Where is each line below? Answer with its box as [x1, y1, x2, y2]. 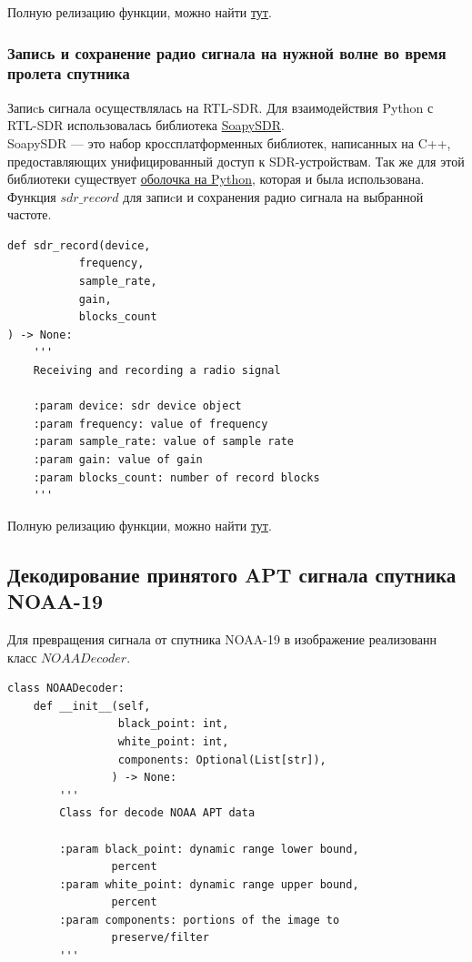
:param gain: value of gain [33, 453, 203, 467]
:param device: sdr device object [33, 400, 242, 413]
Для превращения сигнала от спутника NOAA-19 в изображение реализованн [7, 629, 437, 648]
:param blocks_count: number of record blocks [33, 471, 320, 484]
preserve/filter [111, 931, 209, 945]
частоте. [7, 205, 52, 224]
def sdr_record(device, [7, 238, 151, 252]
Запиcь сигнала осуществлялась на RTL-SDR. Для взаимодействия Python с [7, 97, 434, 116]
